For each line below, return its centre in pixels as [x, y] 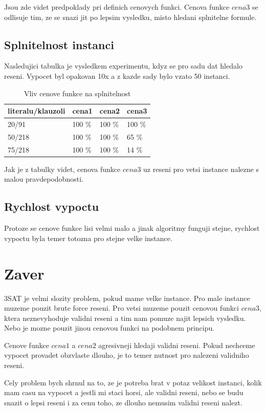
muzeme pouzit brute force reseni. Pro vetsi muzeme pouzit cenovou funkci [121, 308]
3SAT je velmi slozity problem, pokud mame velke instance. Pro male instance [127, 298]
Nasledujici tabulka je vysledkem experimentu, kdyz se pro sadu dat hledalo [123, 66]
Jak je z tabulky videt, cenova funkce [62, 169]
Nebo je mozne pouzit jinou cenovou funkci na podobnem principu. [109, 328]
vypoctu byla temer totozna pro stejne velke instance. [88, 238]
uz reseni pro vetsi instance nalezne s [201, 169]
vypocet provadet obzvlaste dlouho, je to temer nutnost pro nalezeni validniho [127, 355]
